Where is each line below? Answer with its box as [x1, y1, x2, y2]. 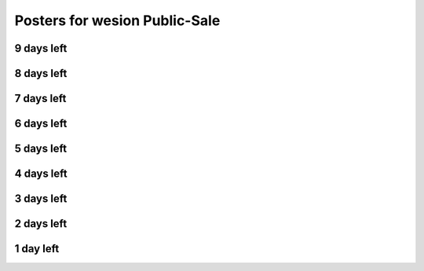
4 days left [14, 167, 68, 181]
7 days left [14, 92, 67, 105]
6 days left [14, 117, 68, 130]
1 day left [14, 242, 60, 255]
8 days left [14, 67, 68, 80]
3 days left [14, 192, 68, 206]
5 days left [14, 142, 67, 156]
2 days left [14, 217, 68, 231]
